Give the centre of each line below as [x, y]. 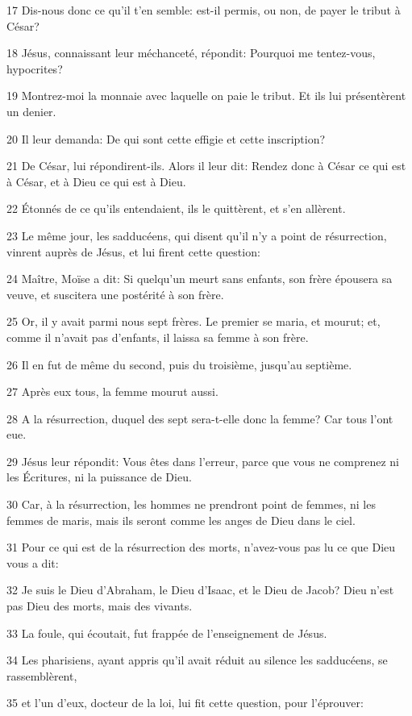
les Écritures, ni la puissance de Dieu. [99, 477]
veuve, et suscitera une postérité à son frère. [115, 294]
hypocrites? [35, 68]
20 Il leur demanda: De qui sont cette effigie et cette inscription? [166, 138]
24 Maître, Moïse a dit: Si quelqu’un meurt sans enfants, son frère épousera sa [200, 279]
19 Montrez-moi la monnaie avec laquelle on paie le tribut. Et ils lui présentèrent [206, 96]
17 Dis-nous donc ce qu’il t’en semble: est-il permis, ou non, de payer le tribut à [204, 10]
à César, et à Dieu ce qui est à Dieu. [96, 181]
